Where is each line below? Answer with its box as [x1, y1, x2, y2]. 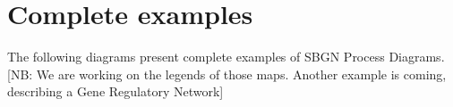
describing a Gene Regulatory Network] [7, 82, 224, 101]
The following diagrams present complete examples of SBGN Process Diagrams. [7, 47, 445, 66]
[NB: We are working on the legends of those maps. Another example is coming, [7, 64, 447, 83]
